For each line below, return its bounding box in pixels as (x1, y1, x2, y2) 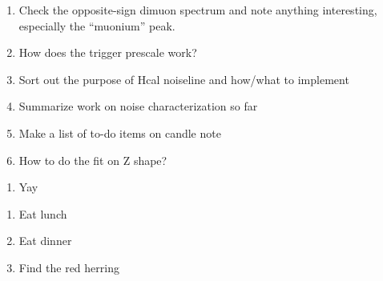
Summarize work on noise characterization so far (18, 98, 258, 114)
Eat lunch (18, 205, 67, 222)
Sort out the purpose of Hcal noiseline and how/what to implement (18, 70, 349, 87)
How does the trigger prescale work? (18, 44, 197, 61)
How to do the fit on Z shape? (18, 151, 167, 168)
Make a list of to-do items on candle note (18, 124, 221, 141)
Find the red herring (18, 259, 119, 275)
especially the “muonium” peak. (18, 17, 175, 34)
